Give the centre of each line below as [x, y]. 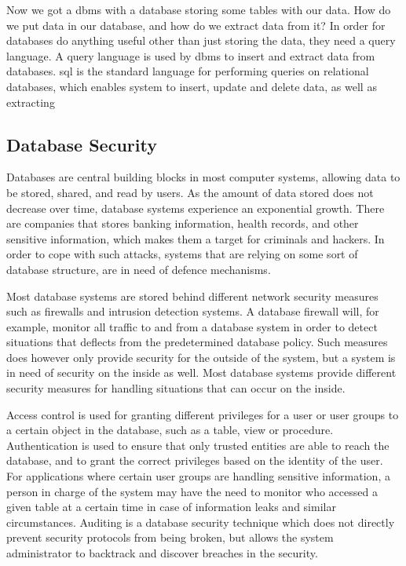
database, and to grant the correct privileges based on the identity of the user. [195, 460]
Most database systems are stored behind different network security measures [192, 296]
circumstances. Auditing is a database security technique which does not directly [201, 522]
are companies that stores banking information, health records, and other [183, 223]
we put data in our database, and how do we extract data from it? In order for [196, 25]
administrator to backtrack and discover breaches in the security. [162, 553]
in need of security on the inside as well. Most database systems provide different [201, 372]
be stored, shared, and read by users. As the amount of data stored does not [190, 192]
